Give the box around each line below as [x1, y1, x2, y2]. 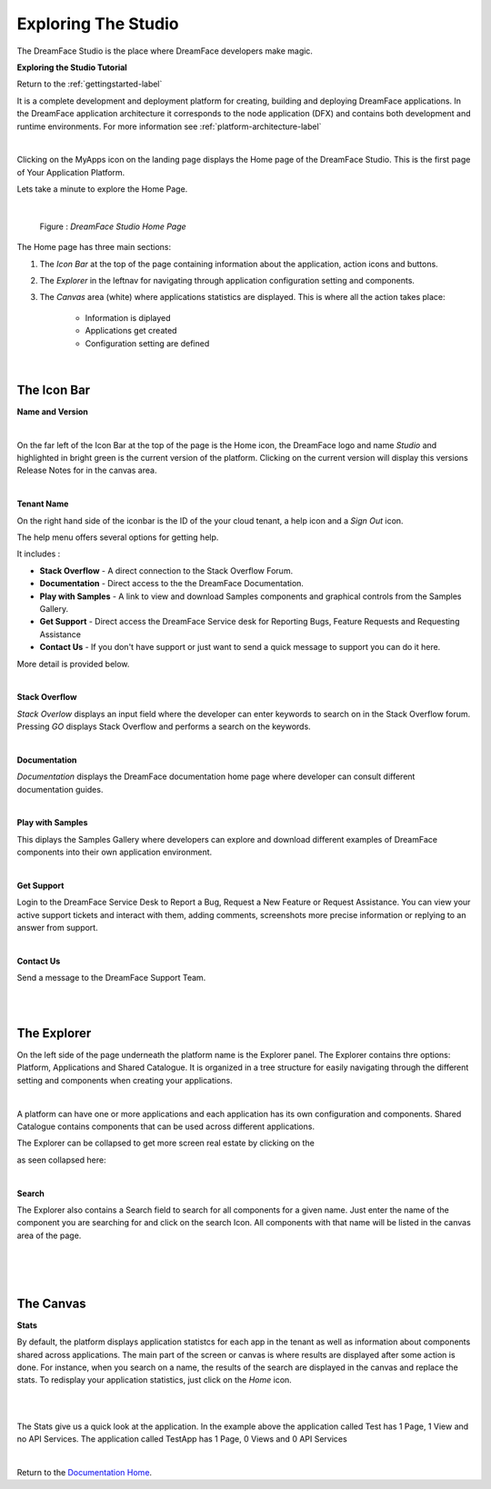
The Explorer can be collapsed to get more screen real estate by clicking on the [16, 1137, 316, 1149]
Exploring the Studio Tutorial [16, 62, 127, 73]
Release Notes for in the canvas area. [16, 465, 157, 476]
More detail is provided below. [16, 658, 130, 669]
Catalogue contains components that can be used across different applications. [16, 1121, 316, 1132]
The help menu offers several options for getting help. [16, 532, 219, 543]
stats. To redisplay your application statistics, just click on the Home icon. [16, 1374, 293, 1385]
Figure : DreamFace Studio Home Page [39, 221, 186, 232]
